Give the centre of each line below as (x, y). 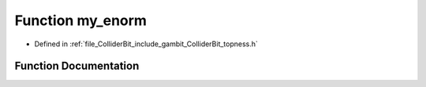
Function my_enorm (81, 20)
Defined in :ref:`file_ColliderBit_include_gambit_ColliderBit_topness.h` (146, 44)
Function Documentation (77, 66)
